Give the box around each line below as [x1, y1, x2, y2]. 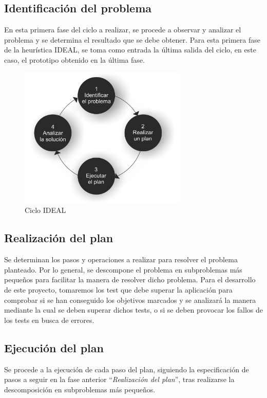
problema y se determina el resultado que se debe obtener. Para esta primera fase [4, 34, 260, 45]
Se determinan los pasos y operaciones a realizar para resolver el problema [4, 254, 238, 265]
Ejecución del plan [4, 339, 104, 355]
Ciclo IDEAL [25, 205, 66, 215]
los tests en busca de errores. [4, 314, 94, 325]
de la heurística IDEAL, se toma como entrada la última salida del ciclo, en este [4, 44, 256, 55]
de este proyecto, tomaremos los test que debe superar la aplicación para [4, 284, 233, 295]
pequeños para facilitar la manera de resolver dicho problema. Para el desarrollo [4, 274, 256, 285]
